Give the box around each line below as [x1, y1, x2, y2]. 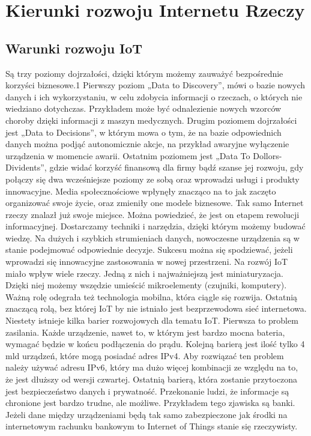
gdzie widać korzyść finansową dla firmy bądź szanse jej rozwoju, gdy [49, 161, 304, 174]
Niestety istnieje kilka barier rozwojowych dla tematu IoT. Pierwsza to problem [5, 314, 298, 327]
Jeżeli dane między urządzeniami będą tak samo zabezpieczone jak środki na [5, 408, 288, 420]
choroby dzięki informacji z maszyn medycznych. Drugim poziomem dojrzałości [5, 114, 297, 126]
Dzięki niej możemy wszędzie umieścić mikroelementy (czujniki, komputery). [5, 279, 287, 291]
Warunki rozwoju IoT [5, 38, 143, 57]
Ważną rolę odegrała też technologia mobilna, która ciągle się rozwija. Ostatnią [5, 290, 298, 303]
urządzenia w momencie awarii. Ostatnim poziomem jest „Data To [5, 149, 250, 162]
